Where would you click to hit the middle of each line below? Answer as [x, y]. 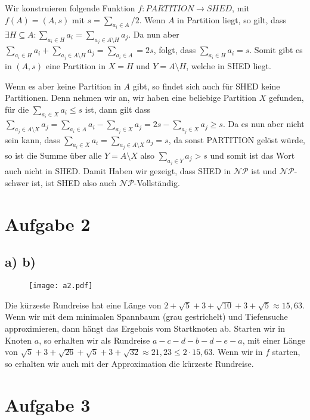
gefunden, [286, 98]
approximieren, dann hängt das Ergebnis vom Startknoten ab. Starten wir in [145, 328]
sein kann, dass [32, 139]
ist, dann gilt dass [117, 109]
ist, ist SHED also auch [74, 183]
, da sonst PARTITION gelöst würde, [237, 139]
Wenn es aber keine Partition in [63, 86]
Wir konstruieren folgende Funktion [70, 8]
